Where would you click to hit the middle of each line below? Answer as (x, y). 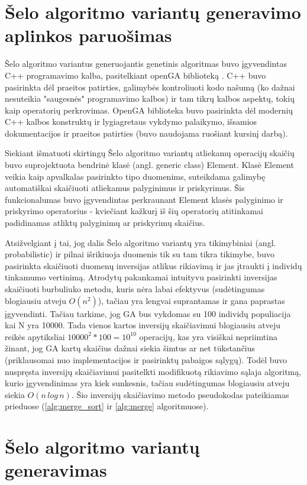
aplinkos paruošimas (88, 35)
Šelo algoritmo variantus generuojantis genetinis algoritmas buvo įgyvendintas (146, 64)
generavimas (56, 470)
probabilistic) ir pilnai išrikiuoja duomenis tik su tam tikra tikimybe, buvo (140, 254)
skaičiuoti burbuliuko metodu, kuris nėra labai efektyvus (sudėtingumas (135, 289)
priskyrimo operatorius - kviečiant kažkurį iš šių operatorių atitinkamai (134, 211)
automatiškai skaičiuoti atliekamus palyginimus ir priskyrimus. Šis (125, 188)
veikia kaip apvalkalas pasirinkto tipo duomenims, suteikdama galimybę (135, 176)
